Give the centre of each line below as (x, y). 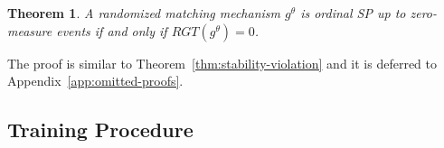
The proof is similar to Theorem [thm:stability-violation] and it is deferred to (222, 63)
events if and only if (112, 30)
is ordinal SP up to (353, 13)
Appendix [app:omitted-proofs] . (95, 81)
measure (30, 30)
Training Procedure (100, 129)
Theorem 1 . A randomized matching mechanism (144, 13)
